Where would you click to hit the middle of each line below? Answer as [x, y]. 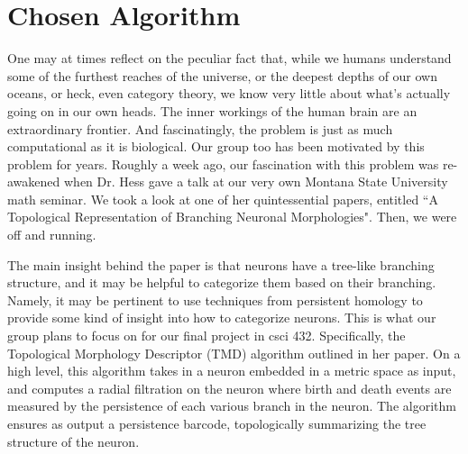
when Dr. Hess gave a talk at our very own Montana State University [256, 182]
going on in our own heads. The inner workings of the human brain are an [212, 110]
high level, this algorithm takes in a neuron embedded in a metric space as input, [232, 371]
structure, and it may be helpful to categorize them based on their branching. [222, 282]
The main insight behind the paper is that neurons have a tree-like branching [221, 264]
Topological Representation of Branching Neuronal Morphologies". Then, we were [232, 217]
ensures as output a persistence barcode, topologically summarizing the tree [217, 423]
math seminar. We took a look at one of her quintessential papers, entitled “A [223, 199]
